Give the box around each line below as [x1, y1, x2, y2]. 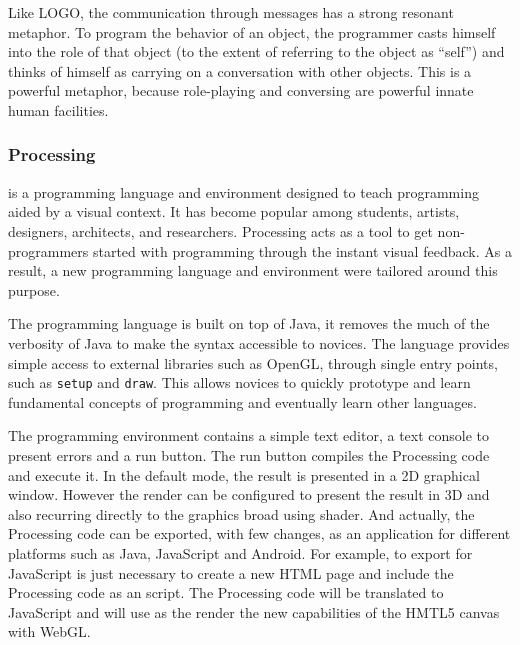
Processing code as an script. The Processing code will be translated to [8, 582, 444, 603]
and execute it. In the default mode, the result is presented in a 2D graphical [8, 464, 480, 485]
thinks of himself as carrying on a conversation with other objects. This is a [8, 60, 472, 81]
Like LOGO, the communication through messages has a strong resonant [8, 2, 454, 22]
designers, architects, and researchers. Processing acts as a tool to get [8, 220, 433, 241]
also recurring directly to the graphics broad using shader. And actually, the [8, 503, 475, 524]
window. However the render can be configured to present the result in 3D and [8, 484, 490, 505]
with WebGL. [8, 621, 91, 642]
